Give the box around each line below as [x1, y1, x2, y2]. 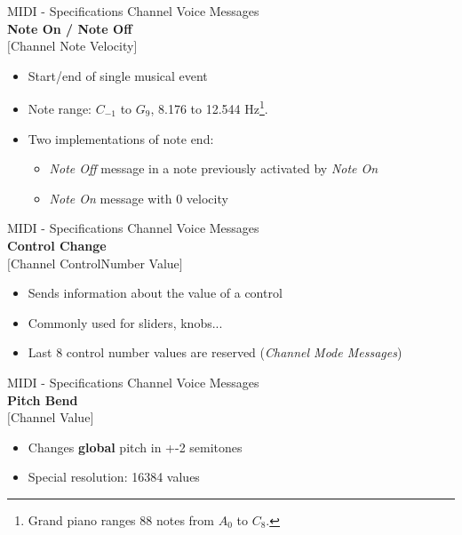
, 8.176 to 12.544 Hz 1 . [150, 97, 268, 118]
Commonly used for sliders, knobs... [28, 313, 223, 331]
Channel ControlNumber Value [10, 253, 179, 272]
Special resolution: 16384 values [28, 467, 200, 486]
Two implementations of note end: [28, 129, 214, 148]
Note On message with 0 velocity [49, 188, 228, 207]
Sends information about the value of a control [28, 283, 283, 302]
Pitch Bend [7, 390, 78, 409]
